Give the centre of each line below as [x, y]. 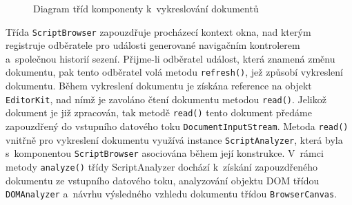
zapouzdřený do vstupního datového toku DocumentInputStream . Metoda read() [177, 126]
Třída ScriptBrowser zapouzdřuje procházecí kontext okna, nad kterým [158, 31]
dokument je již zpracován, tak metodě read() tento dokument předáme [159, 112]
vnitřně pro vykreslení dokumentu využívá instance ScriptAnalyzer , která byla [174, 139]
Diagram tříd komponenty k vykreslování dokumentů [146, 8]
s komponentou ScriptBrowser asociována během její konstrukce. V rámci [165, 153]
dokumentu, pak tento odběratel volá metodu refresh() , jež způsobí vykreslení [174, 72]
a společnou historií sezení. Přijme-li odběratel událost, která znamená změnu [170, 58]
